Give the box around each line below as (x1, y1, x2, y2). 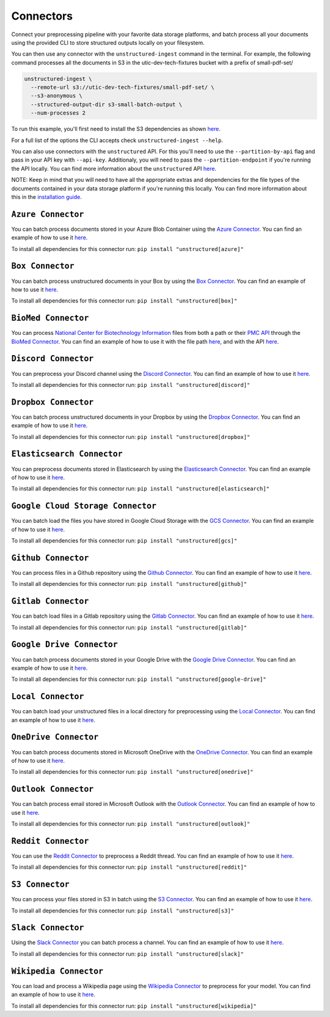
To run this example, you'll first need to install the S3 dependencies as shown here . (11, 126, 221, 133)
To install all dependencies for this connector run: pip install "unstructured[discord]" (11, 381, 251, 388)
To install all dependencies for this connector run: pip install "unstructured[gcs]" (11, 537, 238, 544)
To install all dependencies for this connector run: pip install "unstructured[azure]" (11, 245, 244, 252)
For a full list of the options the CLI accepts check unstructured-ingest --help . (11, 137, 223, 144)
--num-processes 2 (31, 110, 86, 116)
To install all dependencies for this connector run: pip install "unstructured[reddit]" (11, 863, 248, 871)
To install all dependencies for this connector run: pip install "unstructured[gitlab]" (11, 623, 248, 631)
